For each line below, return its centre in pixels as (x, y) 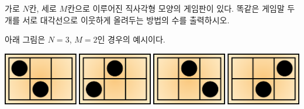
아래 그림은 (25, 39)
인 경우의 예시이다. (131, 39)
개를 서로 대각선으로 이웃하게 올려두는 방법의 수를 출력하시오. (117, 20)
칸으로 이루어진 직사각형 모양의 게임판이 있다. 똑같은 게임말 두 (181, 8)
